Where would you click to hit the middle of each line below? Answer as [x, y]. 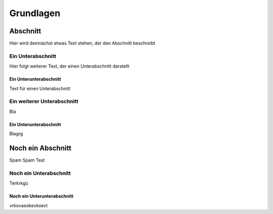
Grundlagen [35, 13]
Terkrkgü [19, 183]
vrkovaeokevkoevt [29, 205]
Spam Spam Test [27, 160]
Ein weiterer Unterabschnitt [44, 101]
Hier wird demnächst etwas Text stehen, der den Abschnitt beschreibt [82, 43]
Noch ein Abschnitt [40, 148]
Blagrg [16, 134]
